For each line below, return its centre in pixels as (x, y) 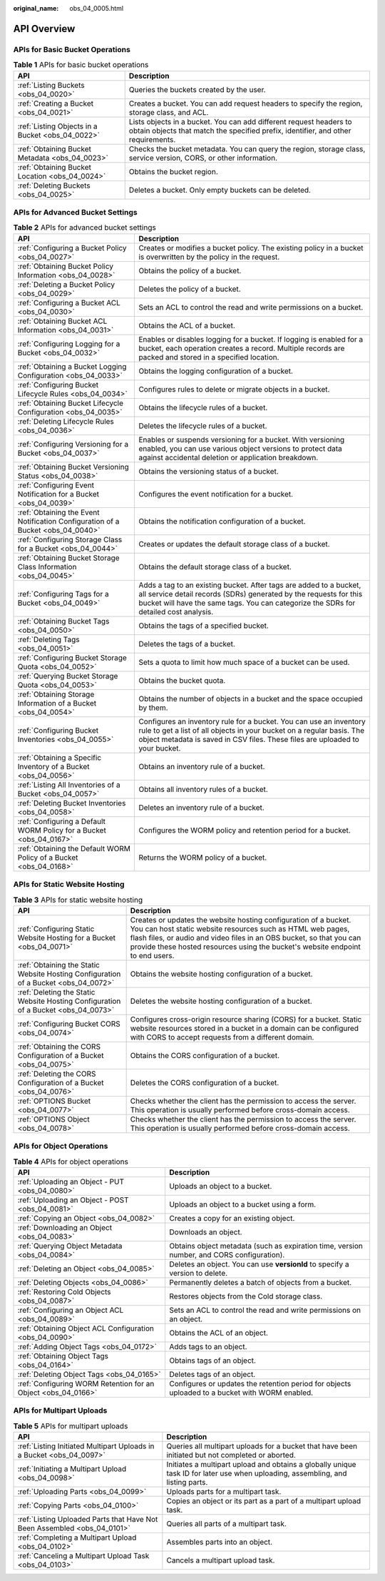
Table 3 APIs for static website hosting (78, 900)
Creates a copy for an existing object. (232, 1218)
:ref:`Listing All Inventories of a (69, 785)
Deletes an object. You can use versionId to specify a (259, 1264)
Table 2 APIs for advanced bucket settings (84, 228)
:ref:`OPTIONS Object (53, 1119)
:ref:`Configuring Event (56, 485)
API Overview (44, 29)
